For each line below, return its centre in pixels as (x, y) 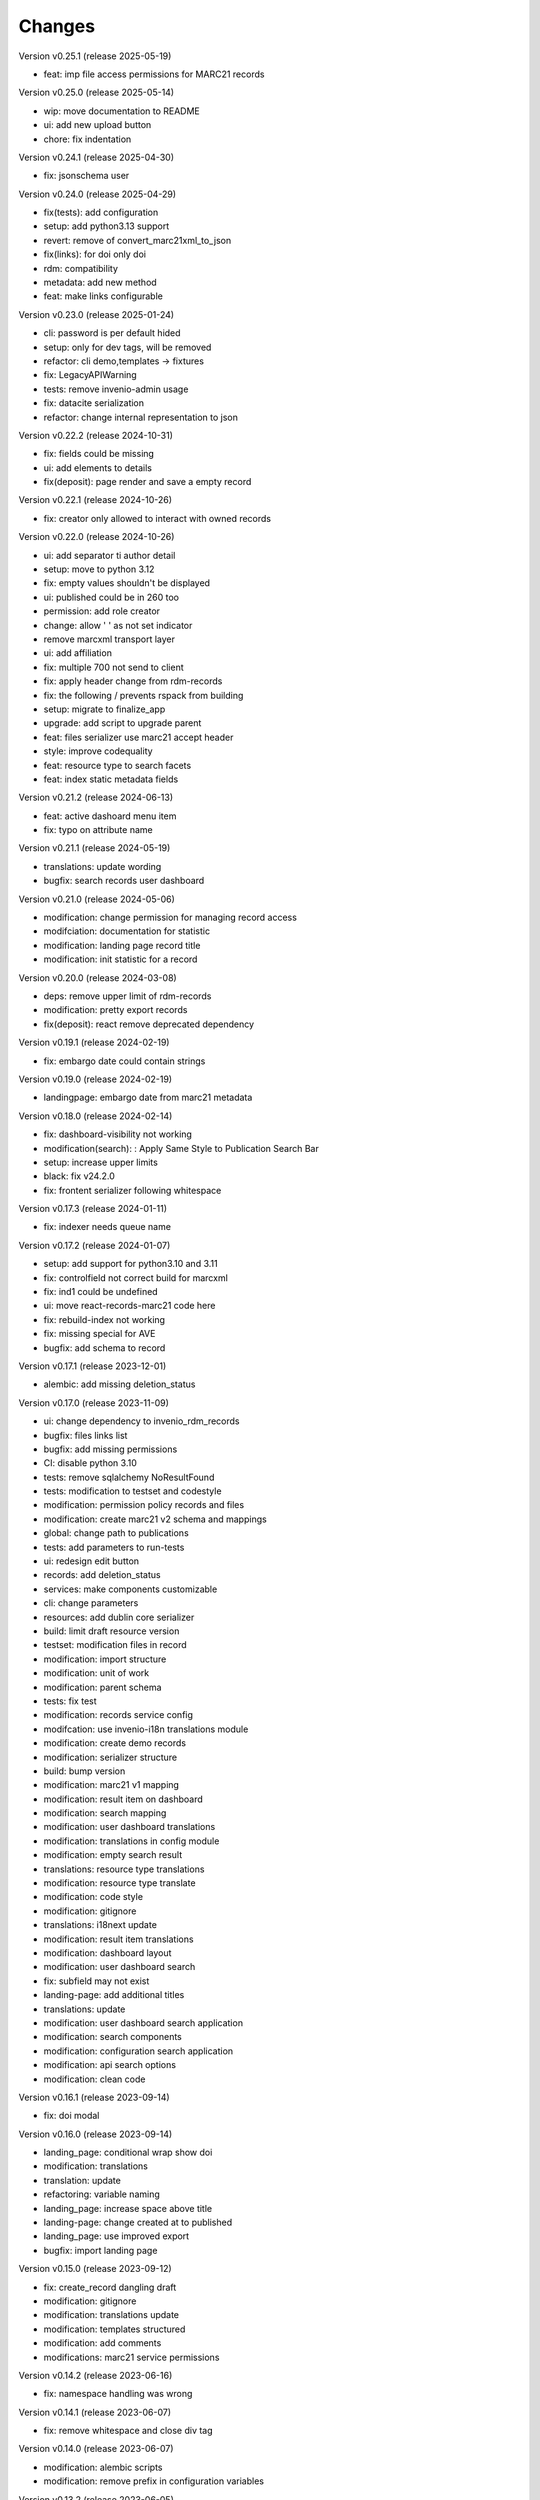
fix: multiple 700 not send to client (113, 667)
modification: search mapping (105, 1813)
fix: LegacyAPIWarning (90, 375)
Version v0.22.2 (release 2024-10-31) (96, 435)
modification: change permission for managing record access (170, 917)
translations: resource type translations (124, 1869)
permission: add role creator (101, 611)
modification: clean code (94, 2079)
